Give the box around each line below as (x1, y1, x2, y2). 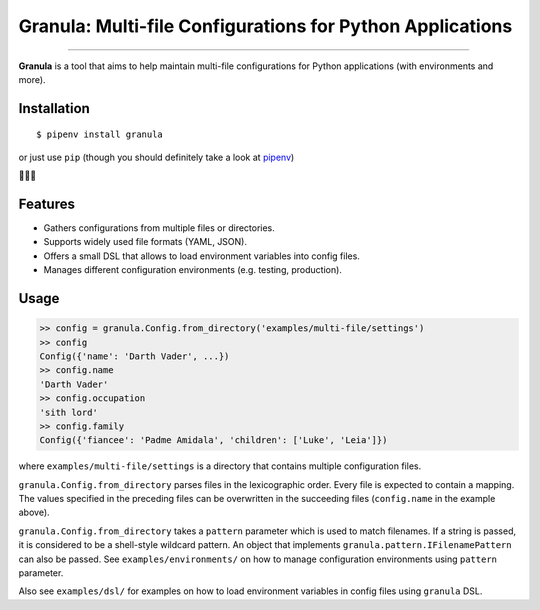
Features (18, 195, 75, 212)
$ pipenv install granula (36, 129, 164, 140)
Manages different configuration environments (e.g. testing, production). (43, 264, 342, 276)
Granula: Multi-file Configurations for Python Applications (18, 15, 513, 37)
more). (18, 73, 46, 85)
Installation (18, 100, 90, 117)
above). (18, 506, 50, 519)
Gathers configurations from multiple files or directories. (43, 222, 275, 234)
